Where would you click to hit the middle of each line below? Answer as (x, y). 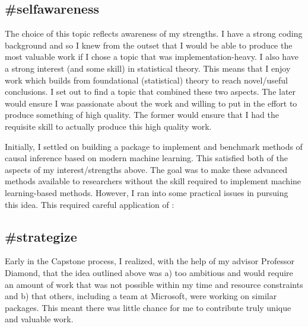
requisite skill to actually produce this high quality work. (108, 126)
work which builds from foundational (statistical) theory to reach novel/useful (146, 80)
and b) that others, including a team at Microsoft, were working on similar (141, 296)
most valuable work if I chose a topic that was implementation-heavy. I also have (152, 57)
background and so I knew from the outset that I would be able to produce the (149, 45)
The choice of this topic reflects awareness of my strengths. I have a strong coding (154, 33)
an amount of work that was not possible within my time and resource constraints (154, 284)
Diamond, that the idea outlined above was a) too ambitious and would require (149, 272)
